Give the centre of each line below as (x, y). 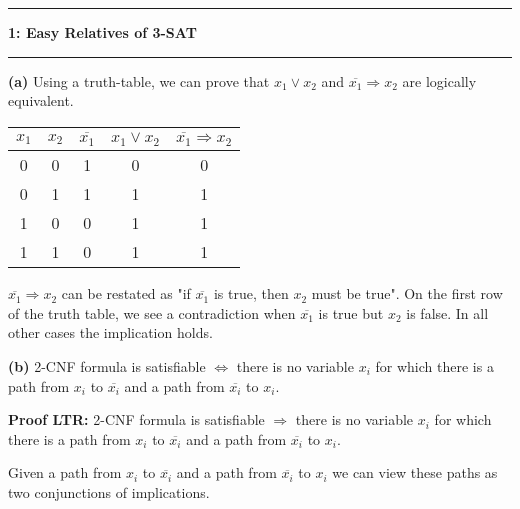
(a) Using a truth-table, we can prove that (139, 80)
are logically (439, 80)
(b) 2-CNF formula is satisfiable (107, 366)
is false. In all (447, 312)
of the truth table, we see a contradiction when (152, 312)
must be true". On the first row (407, 293)
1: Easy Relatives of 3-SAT (102, 32)
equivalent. (41, 100)
